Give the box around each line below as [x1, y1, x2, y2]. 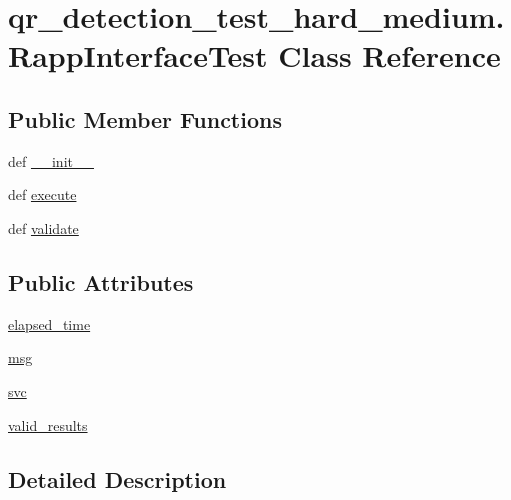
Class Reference [278, 35, 501, 76]
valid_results [8, 414, 88, 435]
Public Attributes [8, 266, 194, 297]
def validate [8, 217, 79, 238]
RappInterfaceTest [8, 35, 268, 76]
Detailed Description [8, 463, 227, 494]
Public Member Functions [8, 103, 282, 134]
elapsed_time [8, 313, 91, 334]
